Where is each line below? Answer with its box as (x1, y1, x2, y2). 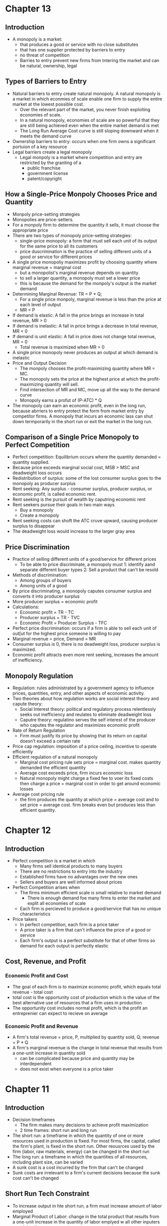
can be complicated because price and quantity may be (19, 1055, 135, 1061)
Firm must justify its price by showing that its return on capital (19, 733, 147, 739)
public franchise (27, 165, 61, 171)
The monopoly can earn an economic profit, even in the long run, (12, 402, 146, 408)
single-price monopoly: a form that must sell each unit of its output (19, 238, 158, 244)
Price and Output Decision (12, 360, 67, 366)
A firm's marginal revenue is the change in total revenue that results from (12, 1045, 163, 1051)
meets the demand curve (19, 133, 72, 139)
